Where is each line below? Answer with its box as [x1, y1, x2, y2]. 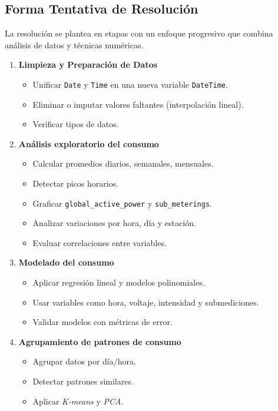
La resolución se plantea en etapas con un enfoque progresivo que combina [5, 27, 273, 39]
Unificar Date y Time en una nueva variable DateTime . [32, 78, 228, 90]
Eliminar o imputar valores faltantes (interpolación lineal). [32, 98, 244, 110]
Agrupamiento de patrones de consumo [18, 335, 181, 347]
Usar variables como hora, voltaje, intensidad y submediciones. [32, 296, 259, 308]
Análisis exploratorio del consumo [18, 137, 159, 150]
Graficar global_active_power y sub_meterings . [32, 197, 212, 209]
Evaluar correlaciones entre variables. [32, 236, 167, 248]
